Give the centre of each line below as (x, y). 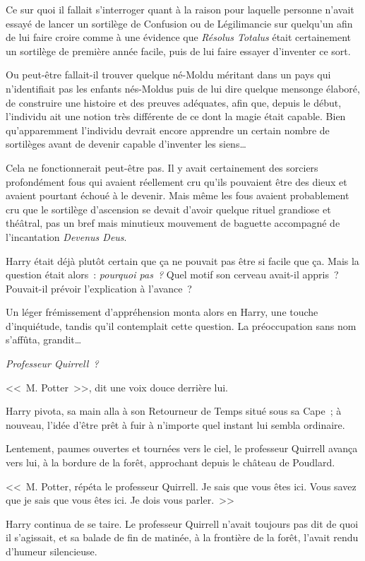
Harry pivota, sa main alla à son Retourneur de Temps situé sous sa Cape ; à (174, 411)
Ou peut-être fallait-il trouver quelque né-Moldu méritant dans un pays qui (168, 75)
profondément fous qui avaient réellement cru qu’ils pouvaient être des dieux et (176, 181)
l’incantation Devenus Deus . (66, 236)
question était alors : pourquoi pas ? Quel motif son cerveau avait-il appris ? (172, 274)
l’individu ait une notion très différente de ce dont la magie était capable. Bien (176, 116)
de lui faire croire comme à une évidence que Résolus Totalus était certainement (179, 37)
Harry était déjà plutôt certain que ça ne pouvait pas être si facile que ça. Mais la (182, 260)
